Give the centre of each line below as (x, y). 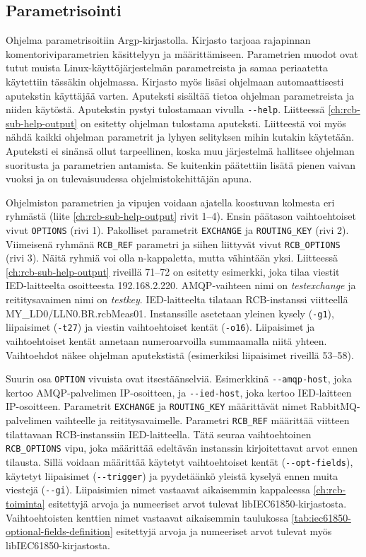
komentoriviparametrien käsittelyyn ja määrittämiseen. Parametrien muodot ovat (182, 53)
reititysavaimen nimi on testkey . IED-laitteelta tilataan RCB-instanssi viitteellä (177, 299)
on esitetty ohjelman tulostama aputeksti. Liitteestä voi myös (213, 123)
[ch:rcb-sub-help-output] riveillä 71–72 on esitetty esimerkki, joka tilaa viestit (173, 271)
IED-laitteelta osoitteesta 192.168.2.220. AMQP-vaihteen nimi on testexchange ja (181, 285)
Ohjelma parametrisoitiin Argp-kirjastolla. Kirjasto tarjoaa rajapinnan (158, 40)
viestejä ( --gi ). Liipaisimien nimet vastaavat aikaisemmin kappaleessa (158, 489)
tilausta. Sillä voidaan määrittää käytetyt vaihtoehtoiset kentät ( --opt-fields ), (179, 462)
